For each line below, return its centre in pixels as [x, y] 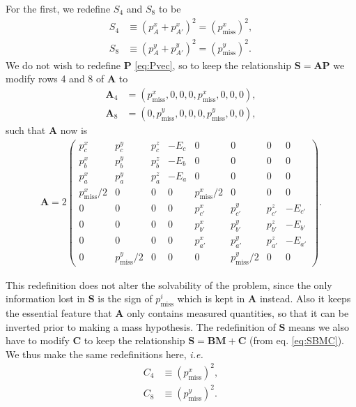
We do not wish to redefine [63, 65]
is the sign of [125, 298]
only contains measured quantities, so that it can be [238, 312]
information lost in [46, 298]
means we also [319, 326]
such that [26, 129]
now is [74, 129]
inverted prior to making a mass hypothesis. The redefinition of [141, 326]
